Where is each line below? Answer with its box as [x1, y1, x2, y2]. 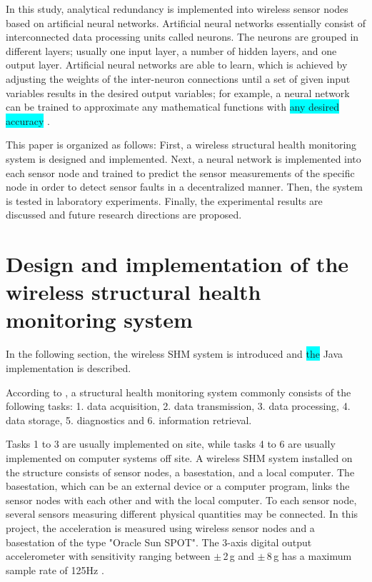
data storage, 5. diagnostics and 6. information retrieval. [6, 412, 252, 427]
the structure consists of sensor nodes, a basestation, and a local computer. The [6, 464, 355, 479]
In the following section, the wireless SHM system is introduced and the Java [6, 346, 343, 361]
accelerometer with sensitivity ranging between [6, 548, 211, 563]
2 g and [223, 548, 254, 563]
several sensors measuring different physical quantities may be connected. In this [6, 506, 358, 521]
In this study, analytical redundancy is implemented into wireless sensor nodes [6, 1, 348, 16]
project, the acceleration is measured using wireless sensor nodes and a [6, 520, 315, 535]
